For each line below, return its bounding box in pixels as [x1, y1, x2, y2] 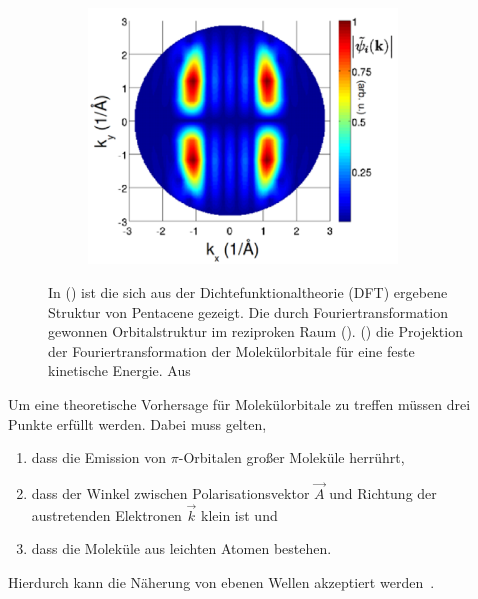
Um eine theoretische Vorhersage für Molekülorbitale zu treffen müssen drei [8, 393, 471, 414]
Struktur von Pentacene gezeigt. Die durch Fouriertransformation [48, 301, 448, 322]
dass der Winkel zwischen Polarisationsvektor [31, 482, 310, 503]
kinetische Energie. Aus [48, 360, 191, 381]
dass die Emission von [31, 447, 167, 468]
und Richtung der [329, 482, 437, 503]
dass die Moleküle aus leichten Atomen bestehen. [31, 538, 332, 559]
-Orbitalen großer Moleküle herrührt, [178, 447, 405, 468]
